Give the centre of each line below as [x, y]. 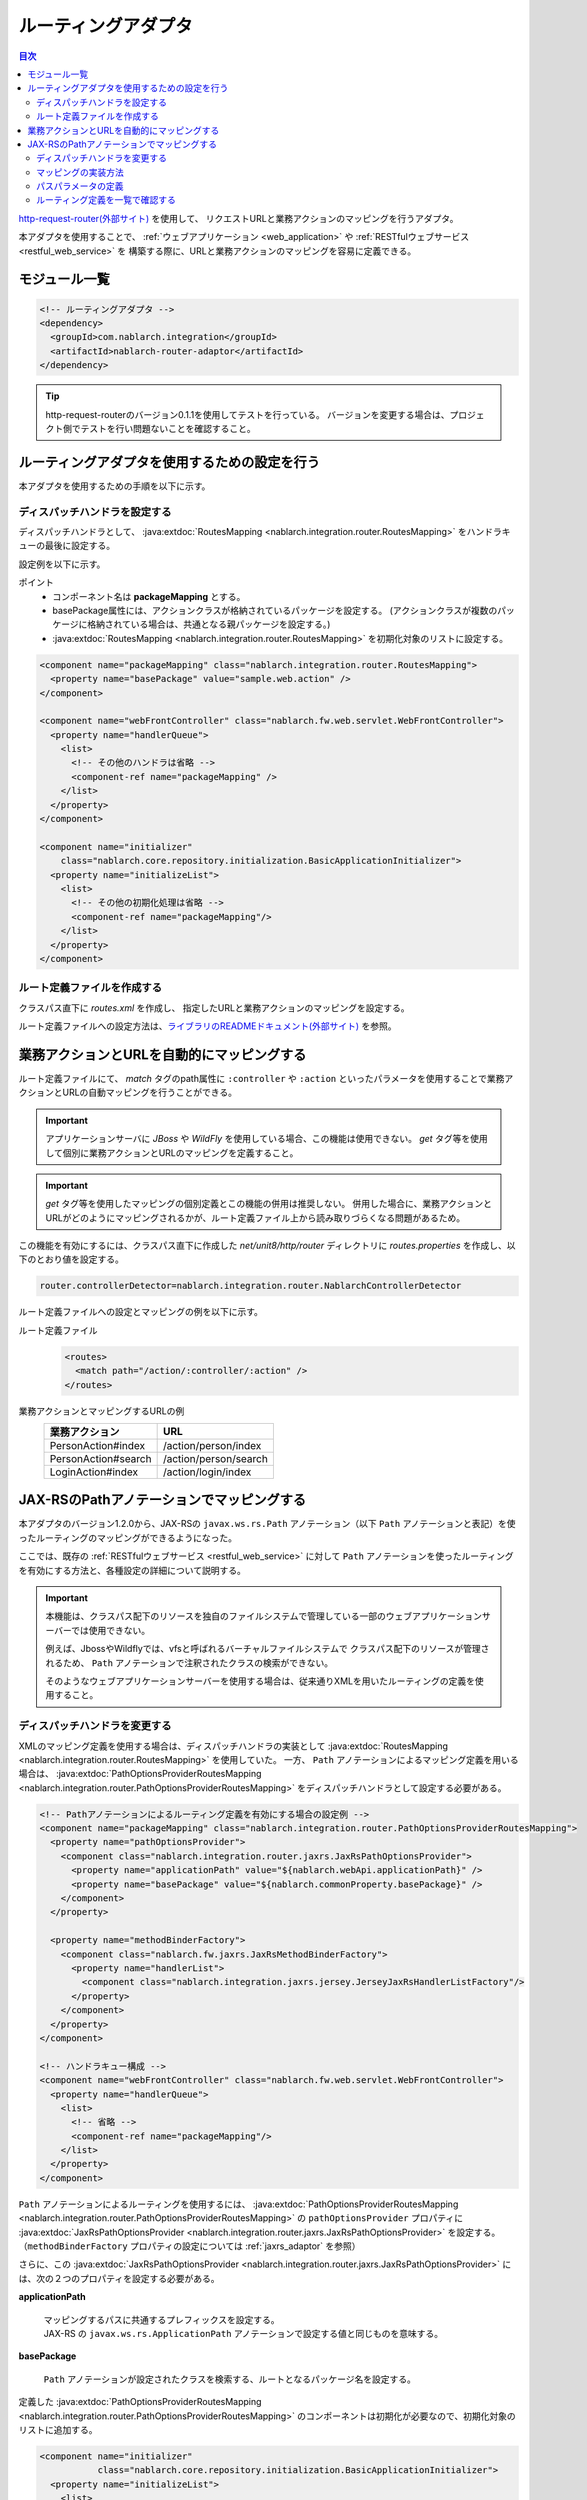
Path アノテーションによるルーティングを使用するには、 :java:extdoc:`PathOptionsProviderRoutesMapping [238, 2204]
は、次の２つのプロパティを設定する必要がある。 [119, 2278]
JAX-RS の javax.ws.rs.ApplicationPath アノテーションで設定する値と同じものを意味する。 [243, 2333]
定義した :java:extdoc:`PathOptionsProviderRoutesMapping [140, 2402]
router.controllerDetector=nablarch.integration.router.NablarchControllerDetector [250, 1286]
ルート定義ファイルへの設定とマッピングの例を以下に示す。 [141, 1312]
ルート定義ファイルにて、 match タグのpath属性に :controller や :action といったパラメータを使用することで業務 [261, 1078]
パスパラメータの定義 [80, 186]
